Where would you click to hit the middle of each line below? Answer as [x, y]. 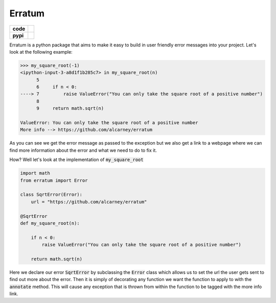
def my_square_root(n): [50, 223]
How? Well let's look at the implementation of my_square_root [76, 160]
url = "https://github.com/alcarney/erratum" [89, 202]
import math [35, 173]
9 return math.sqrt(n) [70, 108]
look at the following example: [41, 52]
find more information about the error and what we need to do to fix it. [83, 150]
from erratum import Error [54, 180]
